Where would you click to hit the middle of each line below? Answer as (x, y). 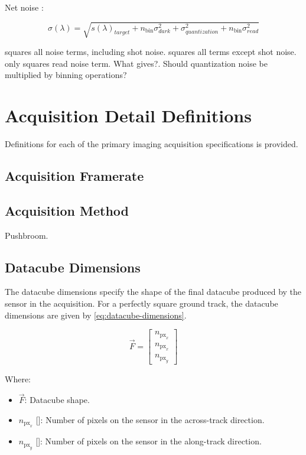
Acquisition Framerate (74, 176)
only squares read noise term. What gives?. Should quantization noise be (136, 63)
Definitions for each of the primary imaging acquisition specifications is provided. (152, 144)
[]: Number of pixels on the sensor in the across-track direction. (150, 419)
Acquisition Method (67, 210)
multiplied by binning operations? (66, 75)
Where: (18, 378)
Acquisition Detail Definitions (128, 116)
